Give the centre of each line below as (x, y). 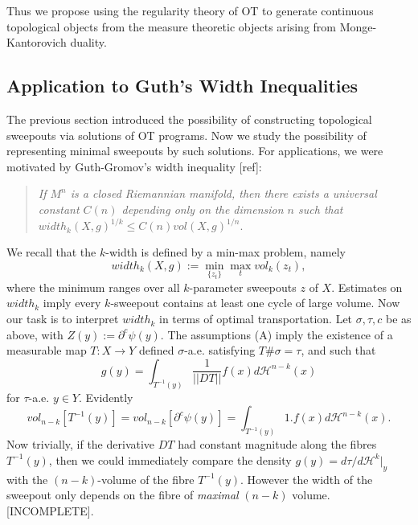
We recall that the (51, 252)
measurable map (47, 350)
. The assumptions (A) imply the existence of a (277, 334)
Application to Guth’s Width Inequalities (182, 86)
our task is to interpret (63, 319)
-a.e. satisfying (220, 350)
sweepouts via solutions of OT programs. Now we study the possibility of (186, 135)
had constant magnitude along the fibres (277, 444)
